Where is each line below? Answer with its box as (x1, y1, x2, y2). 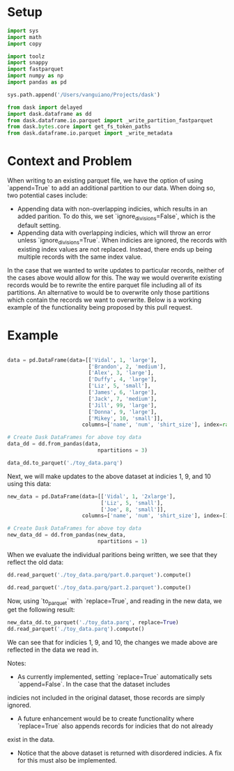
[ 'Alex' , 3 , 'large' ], (88, 369, 155, 376)
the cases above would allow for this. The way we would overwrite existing (7, 273, 222, 282)
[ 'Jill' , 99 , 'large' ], (88, 402, 157, 409)
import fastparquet (7, 66, 64, 73)
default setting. (17, 221, 61, 229)
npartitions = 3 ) (97, 447, 148, 454)
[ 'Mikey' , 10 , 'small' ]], (88, 415, 164, 422)
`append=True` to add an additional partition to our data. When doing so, (7, 184, 216, 192)
